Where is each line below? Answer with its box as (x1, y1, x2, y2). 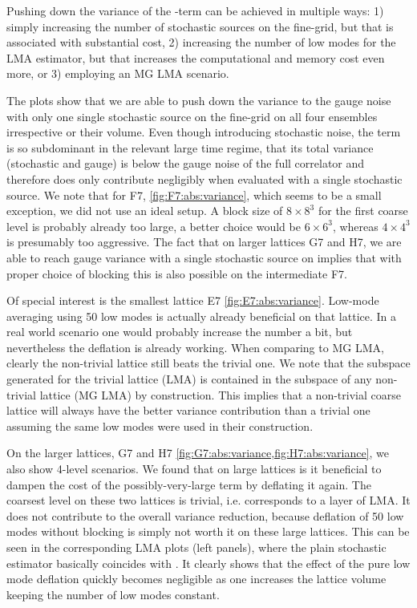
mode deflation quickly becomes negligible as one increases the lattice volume (6, 570, 387, 587)
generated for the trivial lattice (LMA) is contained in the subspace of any (6, 371, 372, 387)
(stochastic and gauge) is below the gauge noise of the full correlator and (6, 155, 365, 172)
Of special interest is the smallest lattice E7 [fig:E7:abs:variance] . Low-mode (6, 292, 379, 309)
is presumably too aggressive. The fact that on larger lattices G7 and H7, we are (6, 233, 402, 250)
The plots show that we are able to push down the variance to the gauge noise (6, 91, 391, 108)
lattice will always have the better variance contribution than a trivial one (6, 402, 370, 419)
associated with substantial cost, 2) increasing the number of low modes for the (6, 34, 396, 51)
